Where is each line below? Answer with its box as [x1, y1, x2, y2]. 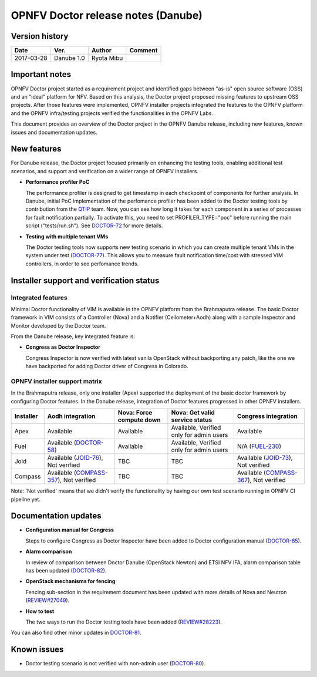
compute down [117, 416, 161, 424]
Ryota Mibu [91, 54, 123, 62]
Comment [129, 46, 158, 55]
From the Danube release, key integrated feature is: [11, 333, 135, 340]
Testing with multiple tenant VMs [25, 233, 109, 240]
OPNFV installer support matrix [11, 378, 102, 385]
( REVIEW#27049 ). [25, 597, 70, 604]
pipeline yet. [11, 496, 41, 503]
